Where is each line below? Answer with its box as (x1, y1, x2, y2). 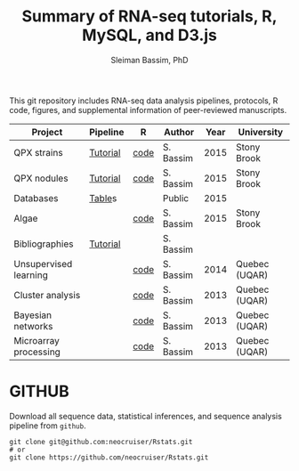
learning (13, 269, 49, 281)
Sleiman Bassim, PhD (110, 54, 189, 65)
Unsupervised (13, 257, 73, 270)
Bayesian (13, 309, 52, 321)
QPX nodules (13, 172, 69, 184)
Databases (13, 191, 59, 204)
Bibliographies (13, 238, 74, 250)
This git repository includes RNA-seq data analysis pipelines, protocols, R (9, 95, 279, 106)
